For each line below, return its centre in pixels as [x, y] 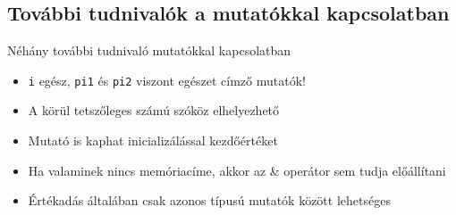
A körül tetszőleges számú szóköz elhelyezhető [154, 110]
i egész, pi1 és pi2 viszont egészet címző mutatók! [167, 80]
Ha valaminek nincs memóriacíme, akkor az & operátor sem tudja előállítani [237, 170]
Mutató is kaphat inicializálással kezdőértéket [153, 141]
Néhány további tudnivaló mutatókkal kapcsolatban [149, 50]
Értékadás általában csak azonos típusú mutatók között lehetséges [209, 200]
